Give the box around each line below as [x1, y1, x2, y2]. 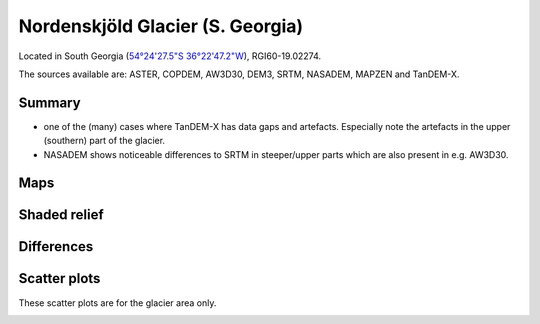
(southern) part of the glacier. [43, 135, 165, 147]
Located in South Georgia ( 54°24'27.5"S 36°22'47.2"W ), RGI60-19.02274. [18, 50, 322, 62]
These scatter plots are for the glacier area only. [18, 296, 217, 309]
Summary [18, 94, 81, 111]
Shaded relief [18, 206, 104, 224]
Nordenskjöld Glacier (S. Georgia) [18, 15, 304, 37]
